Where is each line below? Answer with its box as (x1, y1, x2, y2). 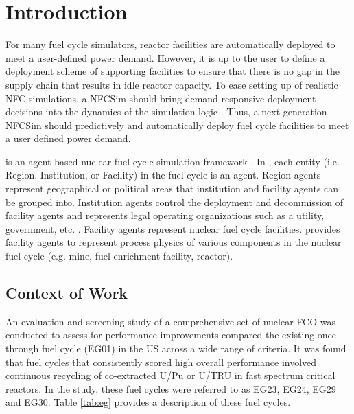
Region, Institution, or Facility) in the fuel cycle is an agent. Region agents (5, 168, 321, 182)
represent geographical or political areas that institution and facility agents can (5, 181, 339, 196)
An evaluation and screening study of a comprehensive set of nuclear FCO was (5, 314, 335, 328)
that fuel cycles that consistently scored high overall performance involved (5, 354, 317, 369)
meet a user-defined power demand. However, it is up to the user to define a (5, 50, 325, 65)
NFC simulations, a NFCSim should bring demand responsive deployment (5, 91, 316, 105)
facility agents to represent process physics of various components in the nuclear (5, 235, 342, 249)
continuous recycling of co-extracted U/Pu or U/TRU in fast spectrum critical (5, 368, 335, 382)
